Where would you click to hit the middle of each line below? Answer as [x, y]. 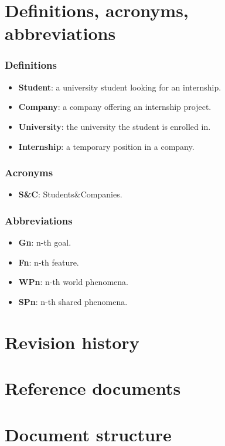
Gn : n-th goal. [45, 242]
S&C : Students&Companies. [70, 194]
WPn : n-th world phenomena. [73, 282]
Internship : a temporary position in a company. [106, 146]
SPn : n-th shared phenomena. [73, 301]
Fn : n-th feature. [49, 262]
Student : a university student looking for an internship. [120, 87]
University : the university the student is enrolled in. [115, 126]
